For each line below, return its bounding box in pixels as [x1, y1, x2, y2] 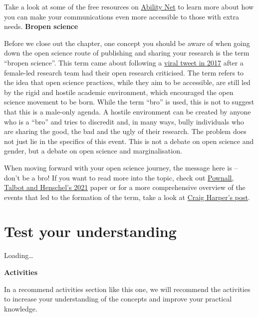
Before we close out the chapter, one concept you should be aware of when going [4, 37, 250, 48]
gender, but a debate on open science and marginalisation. [4, 145, 182, 156]
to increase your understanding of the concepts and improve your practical [4, 293, 232, 304]
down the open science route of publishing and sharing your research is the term [4, 47, 250, 58]
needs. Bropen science [4, 21, 78, 31]
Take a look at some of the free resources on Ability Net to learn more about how [4, 1, 254, 11]
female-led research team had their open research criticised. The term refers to [4, 67, 244, 77]
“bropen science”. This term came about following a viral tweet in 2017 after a [4, 57, 244, 67]
